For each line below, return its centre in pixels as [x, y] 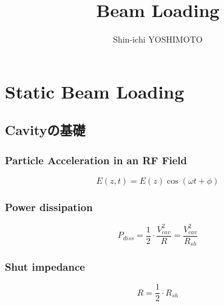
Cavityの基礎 [45, 130]
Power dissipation [49, 207]
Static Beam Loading [95, 91]
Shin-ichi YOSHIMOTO [158, 39]
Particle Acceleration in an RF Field [96, 160]
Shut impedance [45, 267]
